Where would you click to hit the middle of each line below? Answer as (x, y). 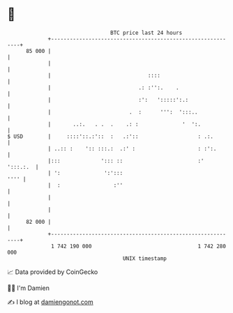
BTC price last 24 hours (146, 33)
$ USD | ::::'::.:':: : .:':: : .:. (111, 136)
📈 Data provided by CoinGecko (53, 272)
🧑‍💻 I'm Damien (29, 288)
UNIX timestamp (145, 258)
